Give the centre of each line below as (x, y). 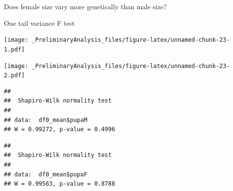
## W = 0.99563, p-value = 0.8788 (60, 184)
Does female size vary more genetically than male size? (85, 6)
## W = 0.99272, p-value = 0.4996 (60, 130)
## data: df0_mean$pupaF (46, 174)
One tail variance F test (39, 23)
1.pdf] (14, 49)
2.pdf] (14, 76)
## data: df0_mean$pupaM (46, 120)
